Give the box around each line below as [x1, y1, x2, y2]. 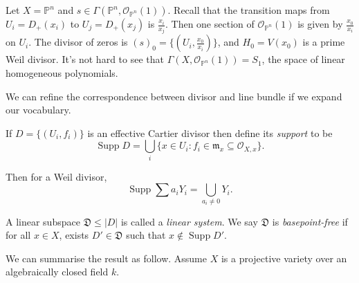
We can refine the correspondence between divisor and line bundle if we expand [6, 89, 342, 103]
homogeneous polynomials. [6, 66, 118, 80]
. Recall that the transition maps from [167, 3, 330, 17]
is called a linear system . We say [120, 214, 258, 228]
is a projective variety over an [221, 250, 347, 265]
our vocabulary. [6, 102, 71, 117]
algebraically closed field [6, 264, 109, 279]
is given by [297, 17, 343, 30]
